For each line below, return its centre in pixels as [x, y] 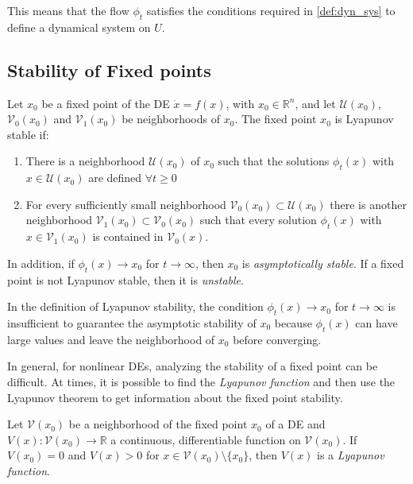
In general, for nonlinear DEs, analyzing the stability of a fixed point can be [193, 366]
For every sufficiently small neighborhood [126, 204]
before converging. [277, 339]
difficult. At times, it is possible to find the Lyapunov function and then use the [201, 381]
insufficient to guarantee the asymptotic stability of [132, 322]
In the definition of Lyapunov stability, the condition [135, 306]
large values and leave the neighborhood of [111, 339]
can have [376, 322]
